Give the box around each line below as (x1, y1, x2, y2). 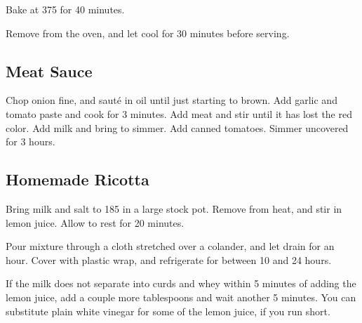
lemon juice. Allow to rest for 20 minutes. (6, 215, 185, 230)
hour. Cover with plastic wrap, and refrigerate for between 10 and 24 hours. (6, 252, 332, 267)
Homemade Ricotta (6, 169, 149, 190)
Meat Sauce (6, 60, 93, 81)
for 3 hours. (6, 134, 55, 149)
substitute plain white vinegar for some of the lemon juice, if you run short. (6, 303, 330, 318)
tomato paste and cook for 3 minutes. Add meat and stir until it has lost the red (6, 106, 352, 121)
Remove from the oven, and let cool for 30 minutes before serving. (6, 25, 290, 40)
